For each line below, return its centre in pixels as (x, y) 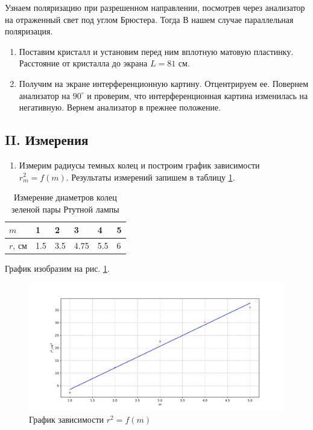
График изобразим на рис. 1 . (57, 268)
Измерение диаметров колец (65, 197)
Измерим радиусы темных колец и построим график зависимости (139, 165)
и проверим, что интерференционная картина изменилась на (198, 95)
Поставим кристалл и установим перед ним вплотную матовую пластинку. (156, 51)
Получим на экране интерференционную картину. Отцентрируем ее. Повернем (164, 83)
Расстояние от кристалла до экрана (83, 63)
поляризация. (29, 31)
